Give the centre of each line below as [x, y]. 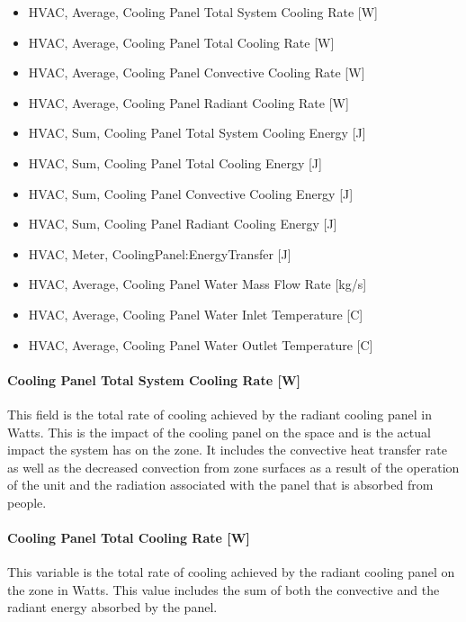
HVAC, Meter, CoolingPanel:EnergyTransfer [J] [160, 253]
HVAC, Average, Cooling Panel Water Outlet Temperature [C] [201, 344]
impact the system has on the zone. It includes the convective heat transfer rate [227, 450]
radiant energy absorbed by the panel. [112, 607]
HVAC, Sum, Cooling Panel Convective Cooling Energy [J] [191, 193]
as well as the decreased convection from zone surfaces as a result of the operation [233, 467]
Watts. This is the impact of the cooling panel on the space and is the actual [219, 432]
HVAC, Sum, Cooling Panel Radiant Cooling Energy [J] [183, 224]
